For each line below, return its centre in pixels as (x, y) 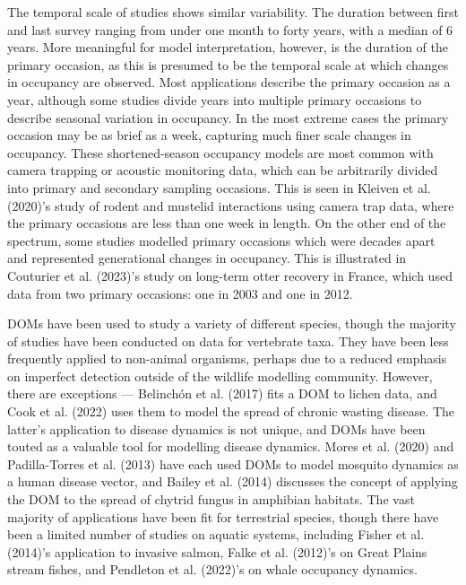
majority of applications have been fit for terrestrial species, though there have (223, 516)
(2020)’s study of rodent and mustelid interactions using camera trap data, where (231, 205)
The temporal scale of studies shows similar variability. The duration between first (233, 12)
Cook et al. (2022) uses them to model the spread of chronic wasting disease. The (231, 411)
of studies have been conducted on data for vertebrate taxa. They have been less (228, 341)
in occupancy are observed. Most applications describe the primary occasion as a (229, 82)
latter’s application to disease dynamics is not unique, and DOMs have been (216, 428)
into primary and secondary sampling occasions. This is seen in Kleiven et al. (219, 187)
